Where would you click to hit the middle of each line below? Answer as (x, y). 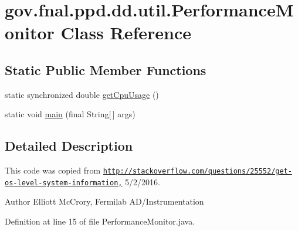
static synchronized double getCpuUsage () (82, 94)
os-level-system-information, (64, 183)
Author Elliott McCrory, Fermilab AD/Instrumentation (104, 201)
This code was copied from (53, 170)
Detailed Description (69, 146)
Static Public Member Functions (106, 69)
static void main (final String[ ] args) (70, 114)
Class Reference (126, 33)
